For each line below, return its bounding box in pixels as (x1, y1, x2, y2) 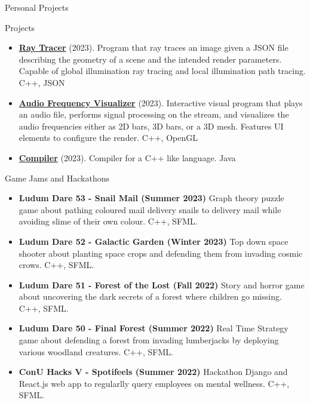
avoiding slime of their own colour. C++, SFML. (19, 215, 198, 227)
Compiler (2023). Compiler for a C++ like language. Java (19, 151, 236, 164)
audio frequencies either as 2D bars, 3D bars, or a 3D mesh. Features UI (19, 119, 284, 132)
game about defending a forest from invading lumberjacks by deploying (19, 334, 279, 346)
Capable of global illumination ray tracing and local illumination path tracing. (19, 64, 306, 77)
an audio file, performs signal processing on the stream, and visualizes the (19, 108, 289, 121)
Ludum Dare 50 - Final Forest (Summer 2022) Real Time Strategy (19, 322, 288, 334)
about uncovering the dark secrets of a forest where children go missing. (19, 290, 282, 303)
